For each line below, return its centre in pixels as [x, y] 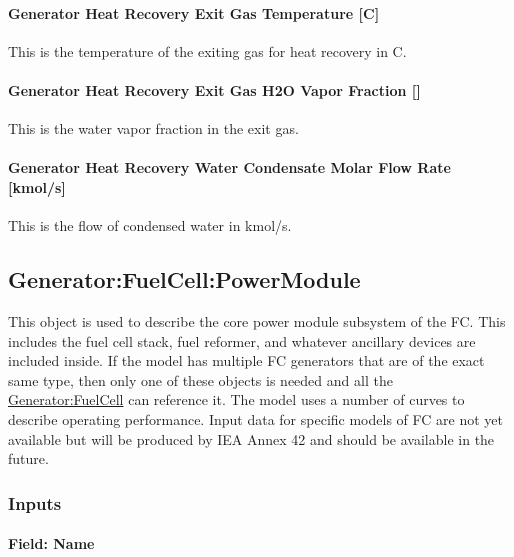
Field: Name [51, 543]
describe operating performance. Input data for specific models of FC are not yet [255, 418]
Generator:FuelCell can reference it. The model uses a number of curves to [236, 399]
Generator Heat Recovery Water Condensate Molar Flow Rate [229, 167]
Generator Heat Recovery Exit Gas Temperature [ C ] [194, 12]
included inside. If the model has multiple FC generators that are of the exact [246, 360]
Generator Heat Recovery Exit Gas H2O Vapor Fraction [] [214, 89]
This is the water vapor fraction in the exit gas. [153, 128]
